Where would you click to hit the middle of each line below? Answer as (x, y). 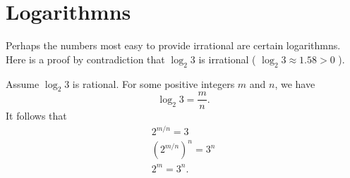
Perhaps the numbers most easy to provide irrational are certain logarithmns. (173, 45)
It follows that (36, 116)
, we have (295, 83)
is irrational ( (227, 59)
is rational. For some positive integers (153, 83)
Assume (23, 83)
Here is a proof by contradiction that (85, 59)
